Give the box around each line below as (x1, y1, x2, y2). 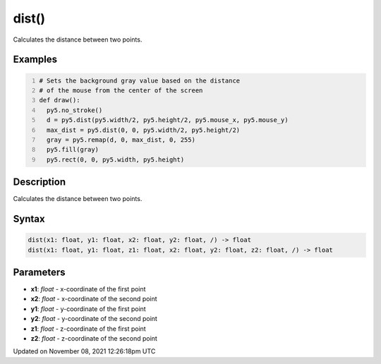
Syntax (13, 212, 45, 225)
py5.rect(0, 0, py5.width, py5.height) (46, 155, 185, 164)
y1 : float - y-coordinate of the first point (30, 304, 146, 313)
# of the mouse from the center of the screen (39, 86, 203, 95)
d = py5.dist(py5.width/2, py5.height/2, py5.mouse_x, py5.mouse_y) (46, 116, 289, 124)
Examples (13, 54, 58, 66)
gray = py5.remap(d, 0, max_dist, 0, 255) (46, 135, 195, 144)
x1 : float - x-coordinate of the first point (30, 285, 146, 293)
